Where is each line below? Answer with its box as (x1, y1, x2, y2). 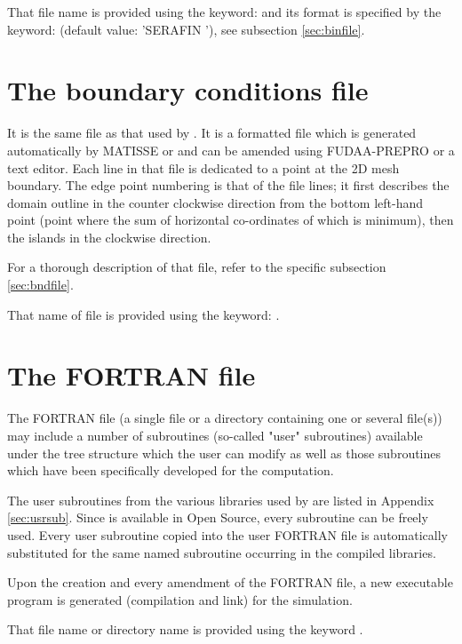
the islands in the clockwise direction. (7, 227, 211, 246)
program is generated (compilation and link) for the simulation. (7, 590, 353, 608)
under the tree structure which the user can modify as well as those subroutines (7, 443, 442, 462)
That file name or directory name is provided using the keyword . (7, 620, 363, 639)
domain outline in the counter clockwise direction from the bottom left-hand (7, 193, 424, 211)
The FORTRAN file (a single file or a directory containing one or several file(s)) (7, 409, 442, 427)
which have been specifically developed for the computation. (7, 461, 334, 480)
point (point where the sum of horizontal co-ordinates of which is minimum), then (7, 211, 454, 229)
